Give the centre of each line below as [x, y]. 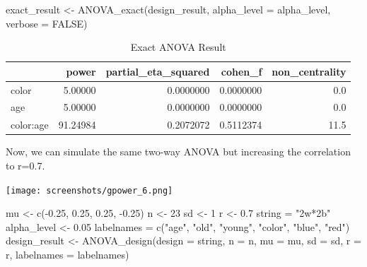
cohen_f [241, 71]
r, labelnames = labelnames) [68, 255]
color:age [30, 125]
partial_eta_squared [158, 71]
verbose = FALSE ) [47, 23]
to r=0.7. [25, 165]
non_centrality [309, 71]
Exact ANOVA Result [178, 47]
